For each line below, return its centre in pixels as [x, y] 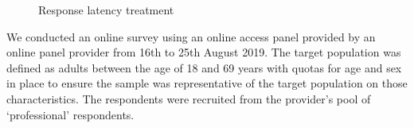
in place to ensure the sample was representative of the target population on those [207, 83]
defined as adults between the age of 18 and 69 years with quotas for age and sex [204, 67]
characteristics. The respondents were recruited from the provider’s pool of [189, 98]
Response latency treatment [106, 10]
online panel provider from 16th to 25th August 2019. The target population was [204, 52]
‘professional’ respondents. [70, 114]
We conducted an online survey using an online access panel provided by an [191, 36]
